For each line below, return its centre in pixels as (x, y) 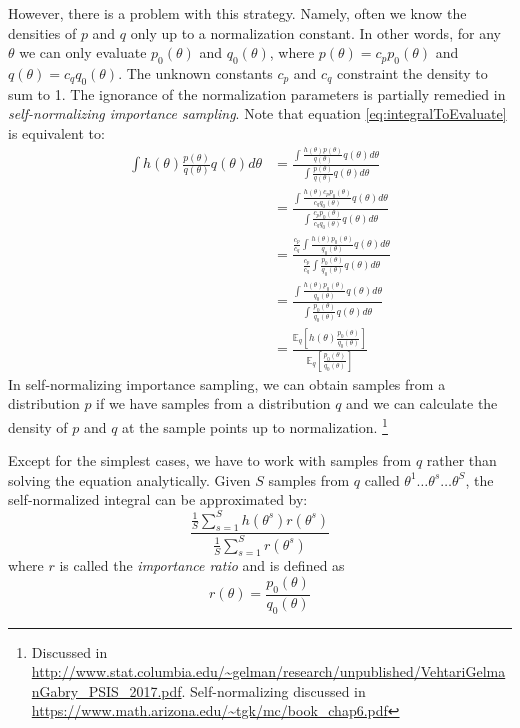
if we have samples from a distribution (213, 403)
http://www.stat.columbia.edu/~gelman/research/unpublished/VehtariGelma (268, 671)
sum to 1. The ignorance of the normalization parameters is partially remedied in (257, 93)
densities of (42, 32)
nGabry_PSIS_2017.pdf (106, 690)
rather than (461, 460)
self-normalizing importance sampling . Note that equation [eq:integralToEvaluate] (257, 113)
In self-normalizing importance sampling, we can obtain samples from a (227, 383)
